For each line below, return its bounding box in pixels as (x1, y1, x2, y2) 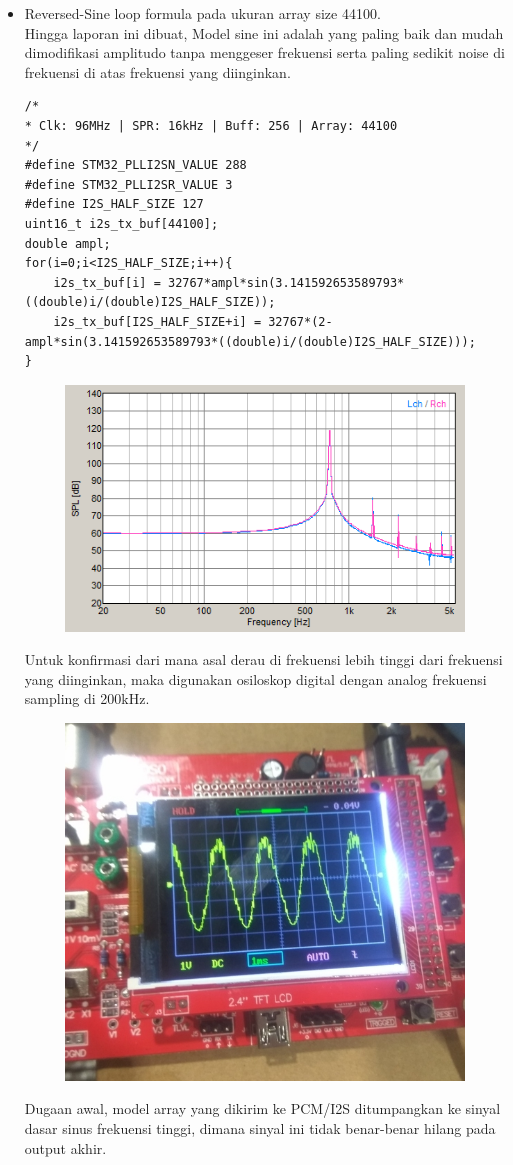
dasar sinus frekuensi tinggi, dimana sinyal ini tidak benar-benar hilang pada (24, 1117, 496, 1138)
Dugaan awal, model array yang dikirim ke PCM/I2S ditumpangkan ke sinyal (24, 1098, 501, 1119)
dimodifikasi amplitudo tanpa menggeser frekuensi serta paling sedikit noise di (24, 42, 505, 63)
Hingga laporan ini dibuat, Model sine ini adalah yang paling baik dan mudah (24, 22, 504, 43)
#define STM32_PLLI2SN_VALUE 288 (24, 158, 247, 173)
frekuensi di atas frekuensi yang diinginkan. (24, 61, 291, 82)
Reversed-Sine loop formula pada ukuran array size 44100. (24, 3, 381, 23)
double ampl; (24, 236, 111, 251)
